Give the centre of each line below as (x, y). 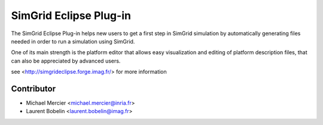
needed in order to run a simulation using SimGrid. (73, 41)
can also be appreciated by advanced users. (66, 61)
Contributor (33, 88)
